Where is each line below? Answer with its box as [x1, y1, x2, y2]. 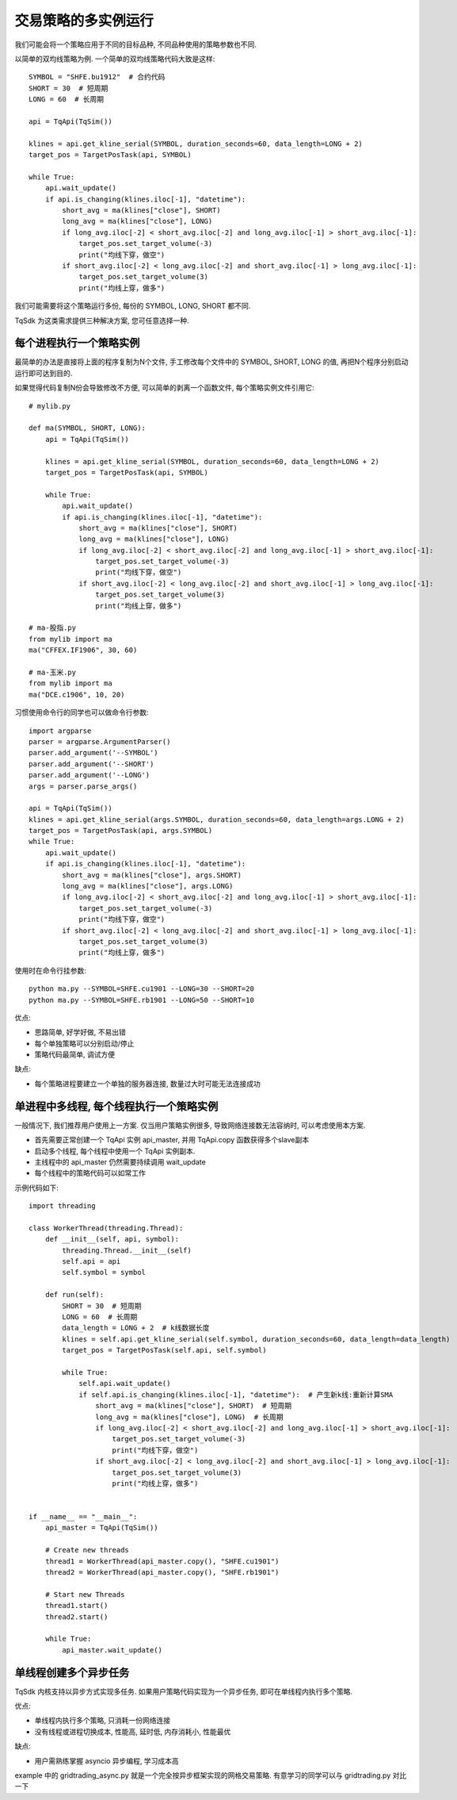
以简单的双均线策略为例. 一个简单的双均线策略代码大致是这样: [14, 54, 215, 63]
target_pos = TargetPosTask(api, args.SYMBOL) [29, 826, 213, 835]
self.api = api [62, 1257, 121, 1266]
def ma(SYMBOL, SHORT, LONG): [29, 424, 147, 432]
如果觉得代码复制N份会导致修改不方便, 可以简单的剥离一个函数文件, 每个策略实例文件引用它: [14, 383, 314, 393]
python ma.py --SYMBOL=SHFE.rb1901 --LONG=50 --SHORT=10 [29, 996, 255, 1004]
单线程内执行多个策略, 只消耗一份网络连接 [34, 1716, 170, 1725]
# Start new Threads [44, 1590, 125, 1599]
